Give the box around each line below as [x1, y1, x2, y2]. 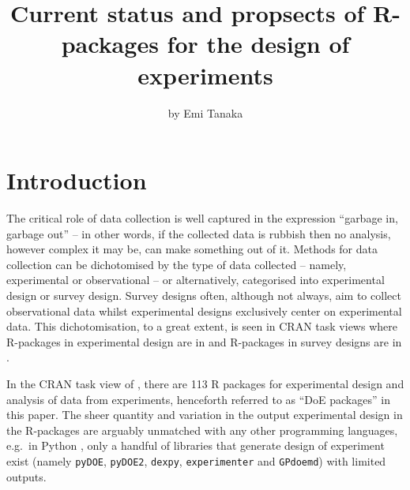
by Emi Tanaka [167, 104, 243, 121]
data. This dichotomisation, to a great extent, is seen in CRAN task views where [6, 318, 397, 335]
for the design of [167, 28, 350, 60]
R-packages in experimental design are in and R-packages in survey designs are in [6, 333, 402, 350]
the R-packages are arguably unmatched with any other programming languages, [6, 421, 398, 438]
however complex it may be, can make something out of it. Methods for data [6, 241, 378, 257]
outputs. [6, 468, 47, 484]
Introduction [6, 164, 147, 196]
